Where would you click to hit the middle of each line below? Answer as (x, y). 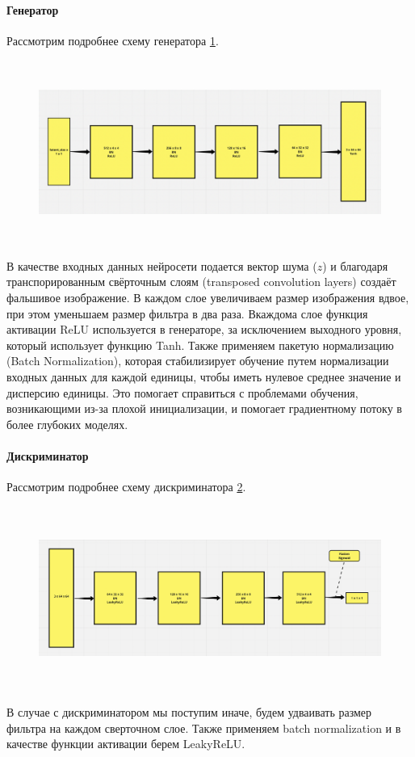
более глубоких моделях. (67, 424)
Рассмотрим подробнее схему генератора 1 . (113, 40)
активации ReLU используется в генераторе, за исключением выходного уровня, (204, 329)
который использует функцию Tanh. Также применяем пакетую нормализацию (200, 345)
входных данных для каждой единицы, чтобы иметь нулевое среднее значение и (204, 376)
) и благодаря (355, 265)
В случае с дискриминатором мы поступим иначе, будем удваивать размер (189, 712)
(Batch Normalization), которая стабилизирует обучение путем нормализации (198, 361)
